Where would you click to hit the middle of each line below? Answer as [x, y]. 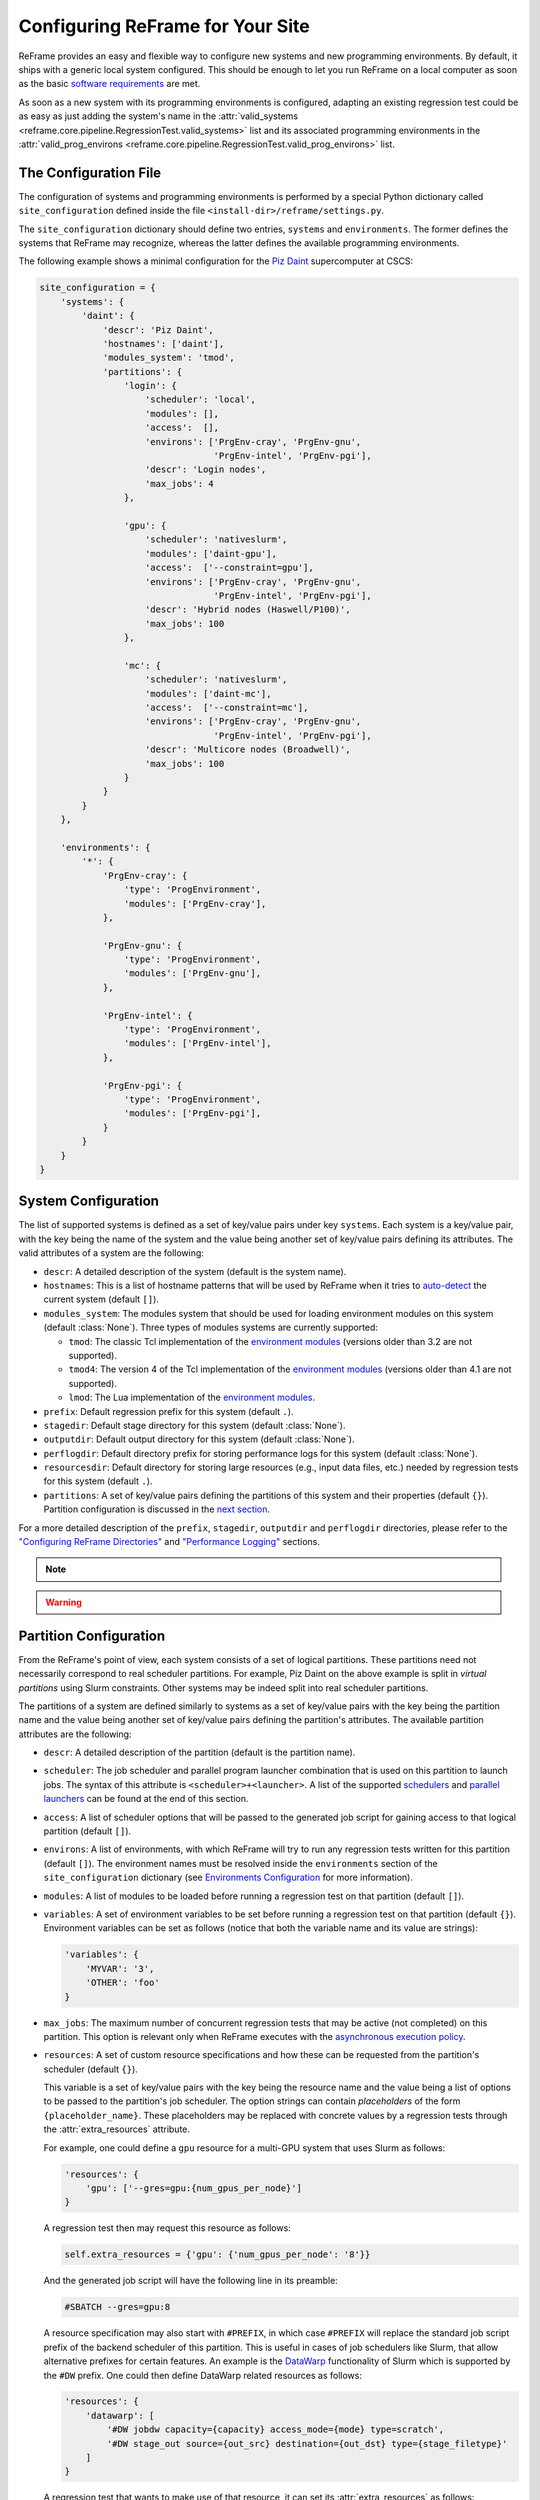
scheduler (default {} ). [91, 2069]
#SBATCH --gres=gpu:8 [117, 2307]
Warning [63, 1602]
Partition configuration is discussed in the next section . [156, 1509]
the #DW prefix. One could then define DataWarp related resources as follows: [202, 2375]
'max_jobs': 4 [179, 483]
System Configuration [89, 1201]
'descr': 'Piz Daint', [158, 329]
